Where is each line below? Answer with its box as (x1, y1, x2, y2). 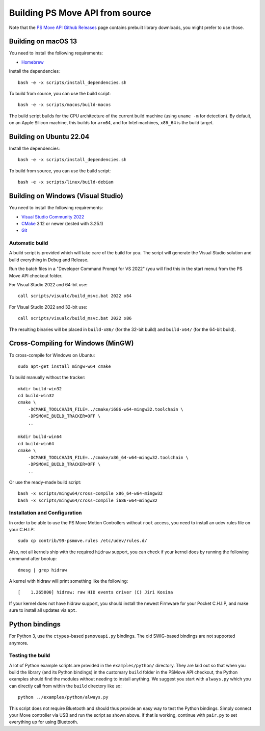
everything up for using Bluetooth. (9, 719, 79, 725)
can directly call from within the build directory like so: (9, 683, 122, 689)
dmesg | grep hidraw (18, 567, 67, 573)
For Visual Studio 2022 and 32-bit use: (9, 304, 88, 310)
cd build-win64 (18, 441, 54, 446)
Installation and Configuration (9, 510, 82, 516)
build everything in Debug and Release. (9, 257, 89, 263)
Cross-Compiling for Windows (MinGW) (9, 339, 134, 348)
